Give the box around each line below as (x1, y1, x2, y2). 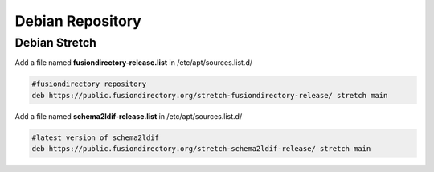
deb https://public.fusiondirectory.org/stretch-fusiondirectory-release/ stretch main (31, 91, 388, 100)
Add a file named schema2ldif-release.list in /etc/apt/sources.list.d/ (14, 111, 243, 121)
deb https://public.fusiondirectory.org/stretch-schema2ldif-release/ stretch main (31, 145, 371, 154)
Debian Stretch (14, 35, 96, 50)
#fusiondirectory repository (31, 80, 147, 88)
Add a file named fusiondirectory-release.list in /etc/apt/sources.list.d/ (14, 58, 253, 68)
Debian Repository (14, 12, 142, 30)
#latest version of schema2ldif (31, 133, 160, 142)
